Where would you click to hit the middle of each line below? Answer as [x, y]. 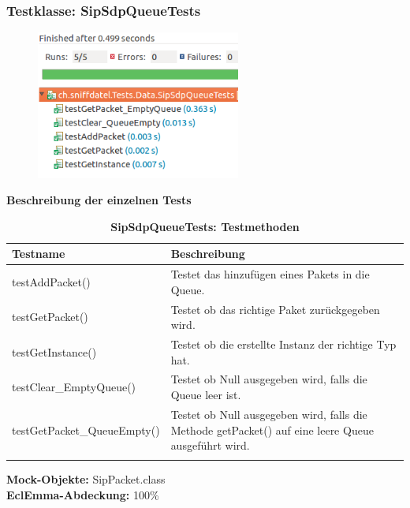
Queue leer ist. [206, 395]
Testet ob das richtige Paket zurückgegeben [275, 309]
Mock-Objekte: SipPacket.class [86, 479]
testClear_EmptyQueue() [74, 387]
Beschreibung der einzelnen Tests [99, 200]
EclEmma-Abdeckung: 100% [83, 495]
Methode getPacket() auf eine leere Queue [272, 430]
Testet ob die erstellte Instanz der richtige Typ [283, 344]
